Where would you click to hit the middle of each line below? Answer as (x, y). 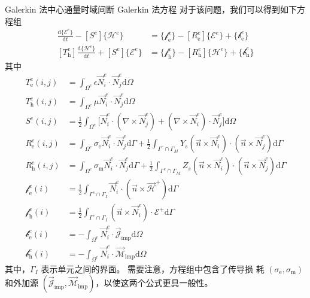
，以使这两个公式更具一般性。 (154, 283)
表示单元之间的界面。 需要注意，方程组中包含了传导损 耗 (153, 268)
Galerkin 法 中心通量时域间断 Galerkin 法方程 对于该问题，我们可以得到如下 (151, 9)
